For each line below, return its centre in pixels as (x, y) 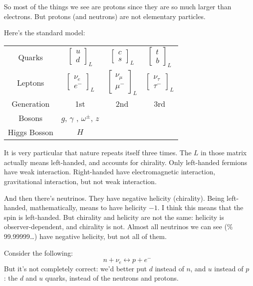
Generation (31, 104)
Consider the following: (38, 252)
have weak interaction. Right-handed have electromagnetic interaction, (110, 172)
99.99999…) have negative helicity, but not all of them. (85, 236)
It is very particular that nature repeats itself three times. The (98, 153)
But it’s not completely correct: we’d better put (76, 268)
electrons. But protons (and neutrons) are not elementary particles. (105, 16)
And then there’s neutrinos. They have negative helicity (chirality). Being (114, 198)
